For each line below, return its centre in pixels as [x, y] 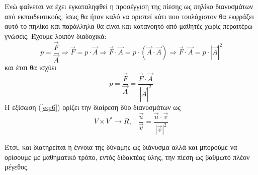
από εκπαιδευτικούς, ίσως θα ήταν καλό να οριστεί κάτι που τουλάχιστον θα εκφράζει [129, 16]
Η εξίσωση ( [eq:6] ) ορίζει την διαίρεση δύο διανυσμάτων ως [93, 107]
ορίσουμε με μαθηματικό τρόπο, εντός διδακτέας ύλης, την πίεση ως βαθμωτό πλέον [127, 157]
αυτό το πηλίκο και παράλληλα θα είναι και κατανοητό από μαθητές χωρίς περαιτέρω [128, 26]
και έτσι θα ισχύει [30, 67]
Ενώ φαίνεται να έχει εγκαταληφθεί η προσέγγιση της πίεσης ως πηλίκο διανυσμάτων [129, 6]
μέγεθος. [17, 167]
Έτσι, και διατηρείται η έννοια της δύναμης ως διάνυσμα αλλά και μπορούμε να [121, 147]
